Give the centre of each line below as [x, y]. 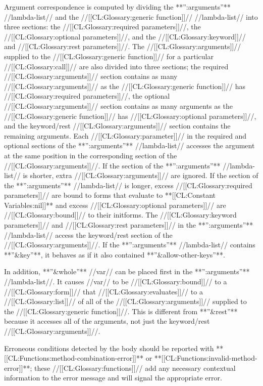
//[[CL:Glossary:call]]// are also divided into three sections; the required [116, 66]
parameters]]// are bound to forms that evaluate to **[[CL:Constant [110, 195]
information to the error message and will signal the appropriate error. [113, 378]
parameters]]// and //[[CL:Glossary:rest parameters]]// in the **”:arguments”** [129, 225]
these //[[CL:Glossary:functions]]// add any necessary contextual [135, 368]
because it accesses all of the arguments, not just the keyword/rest [107, 321]
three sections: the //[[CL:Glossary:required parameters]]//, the [102, 27]
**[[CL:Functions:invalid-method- [206, 358]
